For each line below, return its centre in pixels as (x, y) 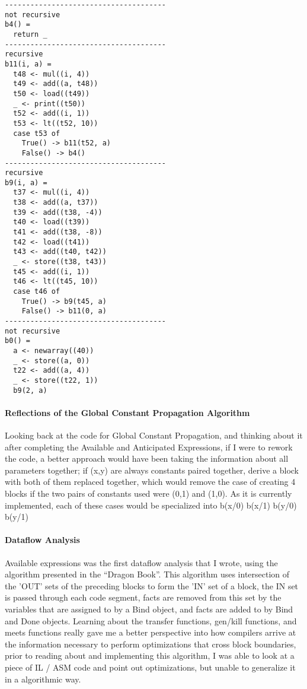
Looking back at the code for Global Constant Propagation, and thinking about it (154, 435)
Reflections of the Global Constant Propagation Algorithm (127, 412)
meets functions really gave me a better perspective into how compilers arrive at (151, 632)
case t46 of (37, 292)
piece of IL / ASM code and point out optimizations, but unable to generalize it (150, 667)
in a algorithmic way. (43, 679)
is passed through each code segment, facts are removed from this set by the (143, 597)
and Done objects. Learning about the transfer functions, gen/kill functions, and (151, 620)
